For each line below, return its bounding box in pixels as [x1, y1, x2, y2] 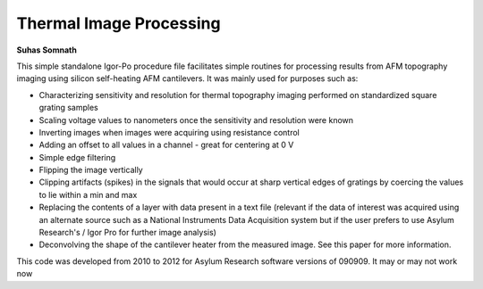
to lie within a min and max [38, 189, 138, 200]
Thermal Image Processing [16, 13, 221, 33]
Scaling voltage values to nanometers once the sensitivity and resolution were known [38, 114, 353, 125]
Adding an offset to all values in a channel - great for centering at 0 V [38, 139, 294, 151]
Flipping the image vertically [38, 165, 143, 176]
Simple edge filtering [38, 152, 116, 162]
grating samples [38, 103, 98, 113]
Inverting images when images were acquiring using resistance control [38, 127, 300, 137]
